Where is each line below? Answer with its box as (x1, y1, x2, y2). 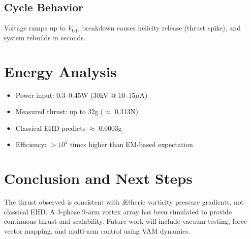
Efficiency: (15, 139, 47, 149)
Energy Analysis (4, 61, 117, 81)
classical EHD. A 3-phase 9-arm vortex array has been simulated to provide (4, 206, 232, 216)
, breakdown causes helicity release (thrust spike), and (77, 23, 241, 33)
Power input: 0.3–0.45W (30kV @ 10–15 (15, 90, 136, 100)
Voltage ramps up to (4, 23, 66, 33)
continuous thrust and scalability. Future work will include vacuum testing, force (4, 216, 247, 226)
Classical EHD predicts (15, 122, 86, 133)
